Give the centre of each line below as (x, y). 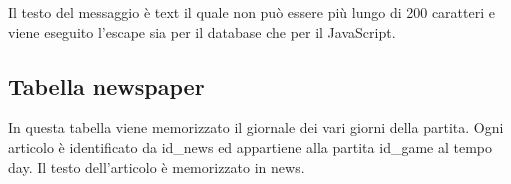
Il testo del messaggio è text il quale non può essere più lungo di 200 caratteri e (251, 12)
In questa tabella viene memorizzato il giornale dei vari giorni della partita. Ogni (256, 127)
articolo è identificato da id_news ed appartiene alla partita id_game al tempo (250, 146)
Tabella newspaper (106, 85)
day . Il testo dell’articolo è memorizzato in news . (156, 166)
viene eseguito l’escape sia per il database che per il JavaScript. (202, 31)
